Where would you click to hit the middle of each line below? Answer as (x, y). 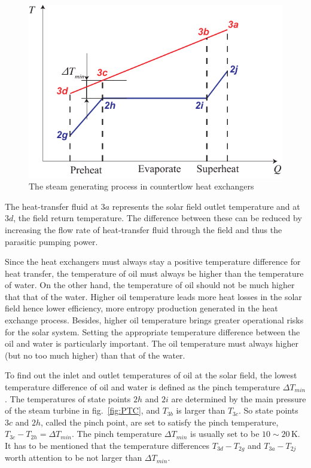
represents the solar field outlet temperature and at (206, 206)
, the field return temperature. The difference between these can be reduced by (158, 218)
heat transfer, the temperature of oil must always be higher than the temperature (154, 273)
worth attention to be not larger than (74, 458)
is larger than (201, 410)
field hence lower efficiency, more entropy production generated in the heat (141, 308)
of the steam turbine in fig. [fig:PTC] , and (82, 410)
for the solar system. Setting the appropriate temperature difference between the (153, 331)
